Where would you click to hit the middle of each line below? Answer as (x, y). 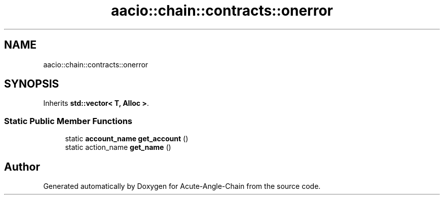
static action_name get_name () (118, 147)
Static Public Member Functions (68, 121)
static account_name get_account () (127, 139)
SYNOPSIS (32, 84)
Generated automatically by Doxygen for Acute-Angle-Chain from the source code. (182, 186)
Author (22, 167)
